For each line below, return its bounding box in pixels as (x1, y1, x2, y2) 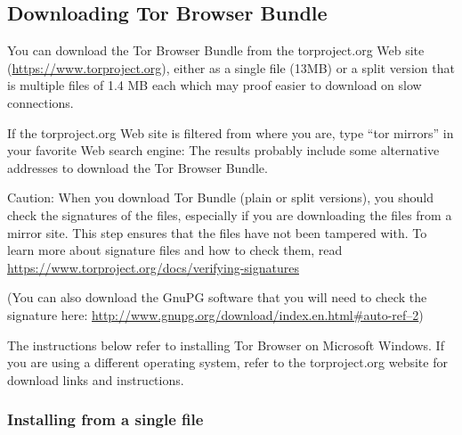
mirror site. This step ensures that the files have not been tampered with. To (7, 223, 427, 242)
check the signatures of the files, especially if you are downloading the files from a (7, 205, 452, 224)
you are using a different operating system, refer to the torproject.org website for (7, 353, 448, 372)
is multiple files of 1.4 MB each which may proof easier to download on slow (7, 76, 422, 94)
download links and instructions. (7, 370, 184, 389)
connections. (7, 93, 74, 111)
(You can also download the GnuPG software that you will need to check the (7, 288, 427, 307)
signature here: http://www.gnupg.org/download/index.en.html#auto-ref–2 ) (7, 305, 424, 324)
